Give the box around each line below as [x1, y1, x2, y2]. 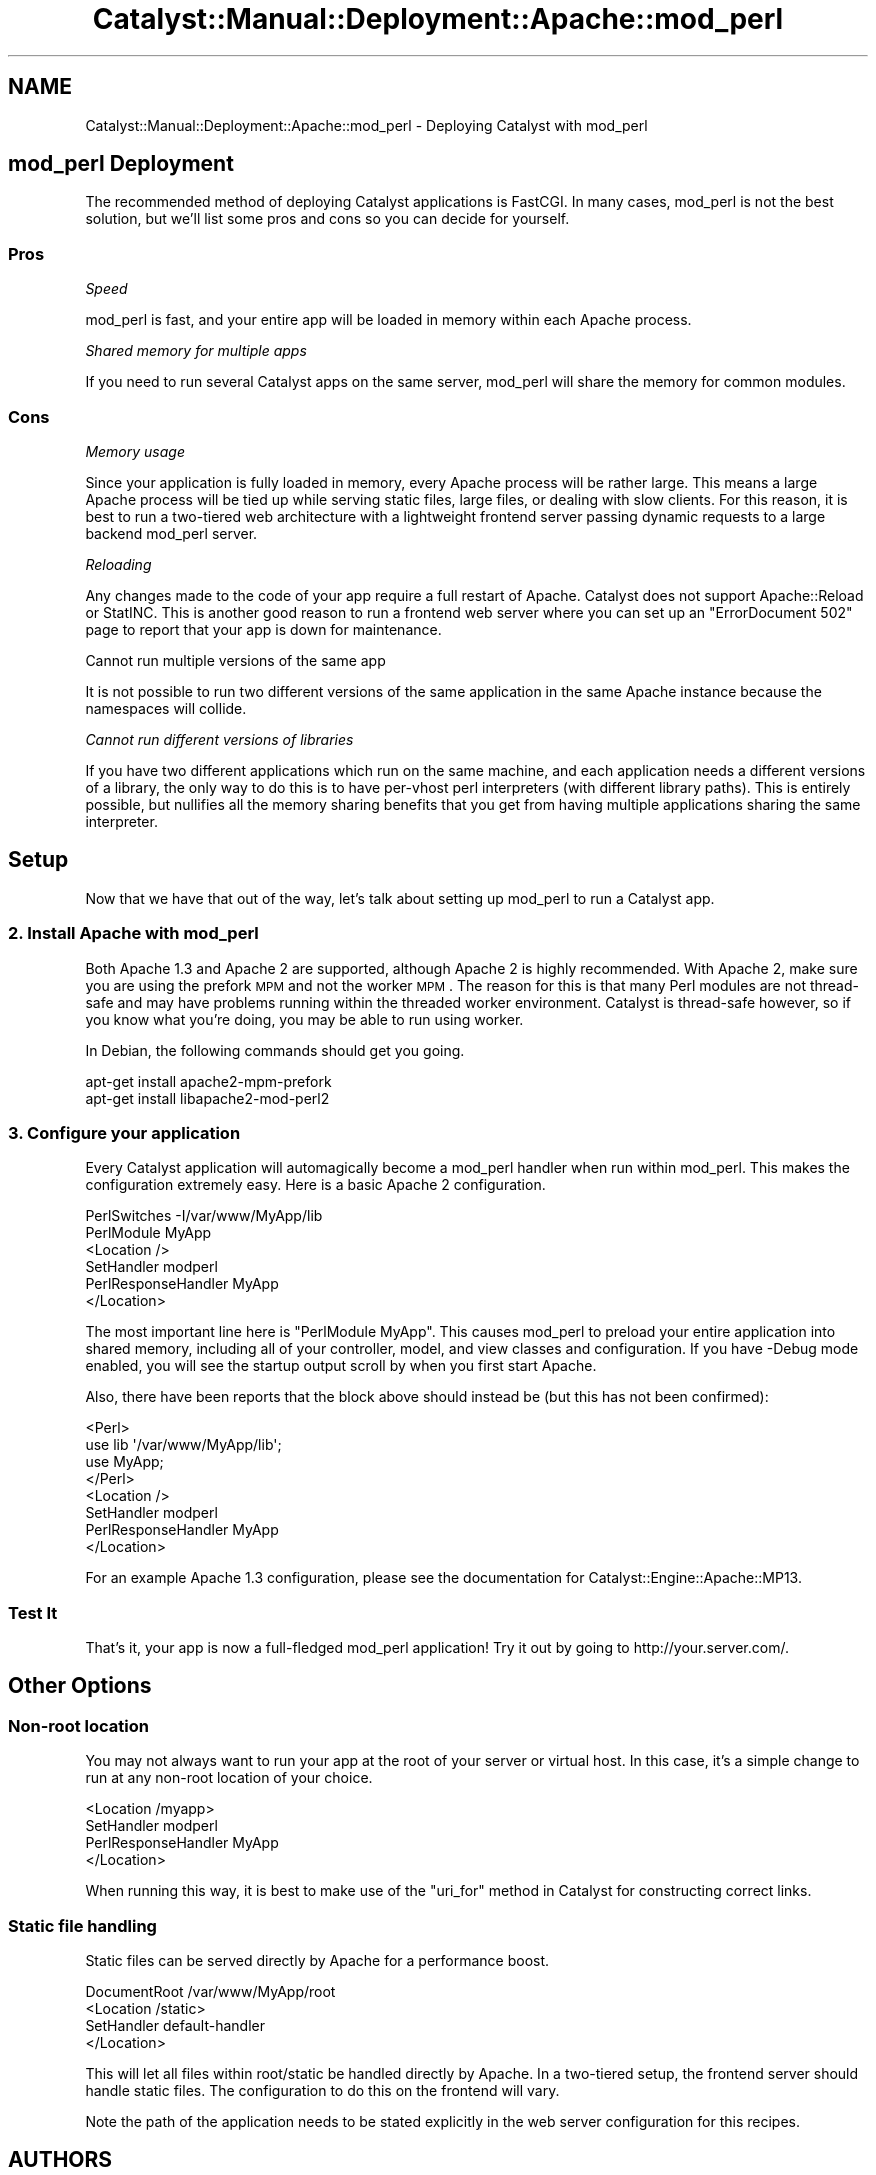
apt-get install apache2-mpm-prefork [85, 1072, 332, 1090]
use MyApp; [85, 1453, 164, 1471]
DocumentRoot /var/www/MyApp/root [85, 1983, 336, 2000]
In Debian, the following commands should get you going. [85, 1041, 465, 1059]
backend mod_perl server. [85, 524, 258, 542]
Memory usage [85, 442, 185, 460]
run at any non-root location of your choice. [85, 1769, 373, 1787]
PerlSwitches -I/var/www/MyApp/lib [85, 1207, 323, 1225]
